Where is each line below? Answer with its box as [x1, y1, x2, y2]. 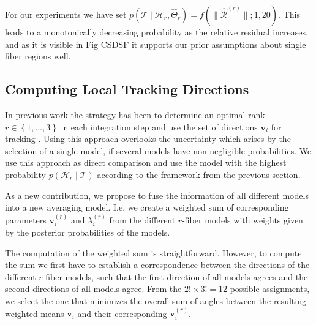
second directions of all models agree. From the [5, 282, 182, 295]
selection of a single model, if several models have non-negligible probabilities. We [5, 144, 312, 157]
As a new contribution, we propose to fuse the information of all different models [5, 189, 309, 201]
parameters [5, 213, 47, 226]
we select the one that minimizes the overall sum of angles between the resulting [5, 294, 306, 307]
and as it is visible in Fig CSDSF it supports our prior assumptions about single [5, 37, 306, 50]
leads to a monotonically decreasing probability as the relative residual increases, [5, 26, 308, 38]
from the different [109, 213, 176, 226]
